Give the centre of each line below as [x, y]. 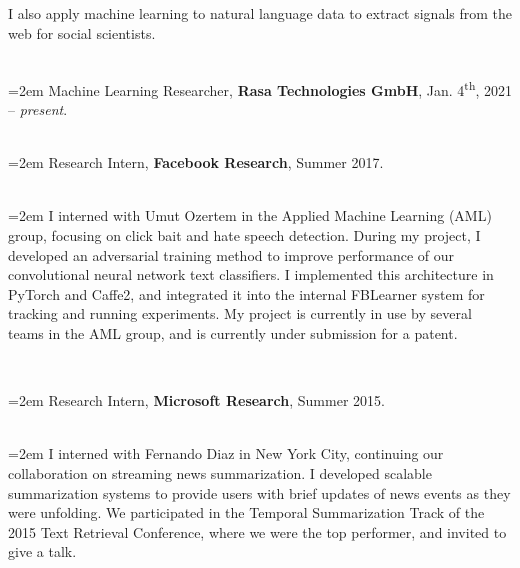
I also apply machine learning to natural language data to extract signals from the [260, 13]
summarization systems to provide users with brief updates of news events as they [259, 492]
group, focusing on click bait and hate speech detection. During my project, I [244, 235]
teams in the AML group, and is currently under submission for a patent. [233, 332]
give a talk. [42, 551]
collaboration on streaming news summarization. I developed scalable [220, 472]
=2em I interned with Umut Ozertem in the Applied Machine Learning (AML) [250, 215]
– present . [38, 109]
